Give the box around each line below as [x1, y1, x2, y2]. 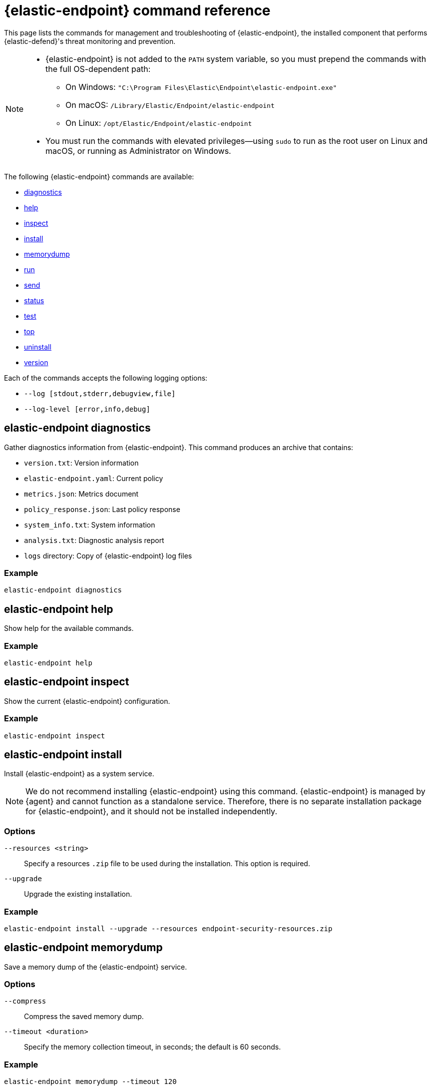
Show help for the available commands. [4, 624, 134, 633]
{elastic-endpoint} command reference [4, 2, 271, 19]
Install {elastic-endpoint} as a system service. [4, 769, 154, 778]
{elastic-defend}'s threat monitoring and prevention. [4, 36, 176, 45]
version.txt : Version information [24, 458, 139, 467]
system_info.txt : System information [24, 520, 155, 529]
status [24, 296, 44, 305]
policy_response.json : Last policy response [24, 505, 180, 514]
